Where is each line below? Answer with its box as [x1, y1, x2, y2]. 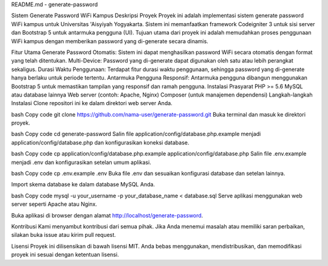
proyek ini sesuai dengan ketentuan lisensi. [11, 251, 119, 258]
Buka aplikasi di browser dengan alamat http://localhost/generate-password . [11, 211, 203, 219]
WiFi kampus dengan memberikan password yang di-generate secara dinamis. [11, 37, 209, 45]
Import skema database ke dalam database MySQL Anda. [11, 181, 155, 188]
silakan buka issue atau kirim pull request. [11, 231, 117, 239]
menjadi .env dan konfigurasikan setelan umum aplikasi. [11, 159, 151, 166]
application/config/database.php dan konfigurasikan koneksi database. [11, 138, 190, 146]
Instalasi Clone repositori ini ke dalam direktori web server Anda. [11, 100, 173, 107]
